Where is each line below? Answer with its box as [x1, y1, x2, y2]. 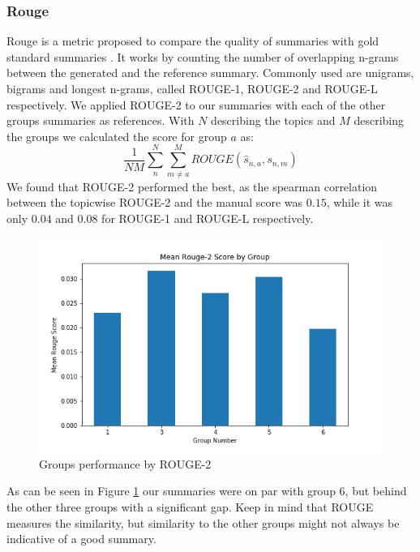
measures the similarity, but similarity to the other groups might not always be [6, 514, 400, 531]
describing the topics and [211, 112, 336, 129]
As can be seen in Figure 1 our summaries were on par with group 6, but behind [6, 482, 407, 499]
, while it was [326, 194, 393, 211]
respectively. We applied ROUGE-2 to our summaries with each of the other [6, 96, 386, 113]
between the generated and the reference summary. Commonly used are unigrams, [6, 64, 414, 81]
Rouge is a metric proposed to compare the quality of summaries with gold [6, 32, 379, 49]
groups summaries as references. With [6, 112, 195, 129]
